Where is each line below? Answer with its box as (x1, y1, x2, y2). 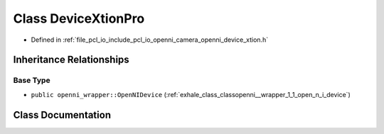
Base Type (13, 75, 50, 85)
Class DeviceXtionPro (13, 11, 145, 26)
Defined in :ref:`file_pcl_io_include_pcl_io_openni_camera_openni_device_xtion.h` (31, 35, 269, 44)
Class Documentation (13, 108, 112, 121)
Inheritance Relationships (13, 54, 129, 66)
